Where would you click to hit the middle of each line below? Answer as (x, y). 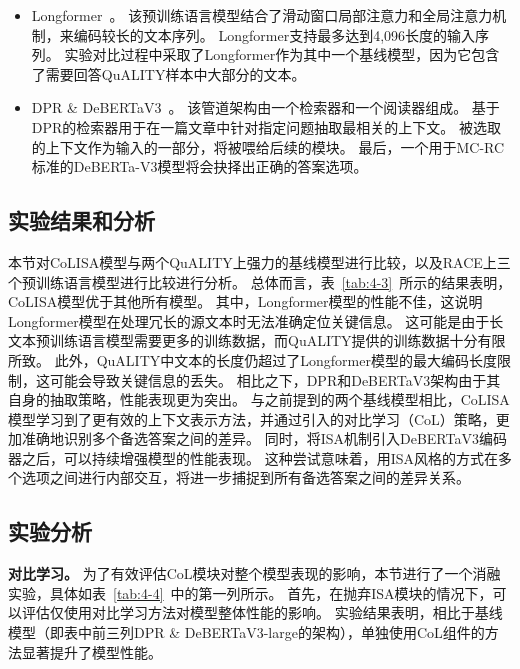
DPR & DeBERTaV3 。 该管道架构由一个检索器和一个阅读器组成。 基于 (265, 107)
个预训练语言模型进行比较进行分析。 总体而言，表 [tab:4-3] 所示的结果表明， (260, 281)
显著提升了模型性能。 (91, 651)
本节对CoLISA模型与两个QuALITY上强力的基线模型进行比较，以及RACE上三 (259, 261)
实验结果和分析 (81, 220)
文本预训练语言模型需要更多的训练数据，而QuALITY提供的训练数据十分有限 (257, 340)
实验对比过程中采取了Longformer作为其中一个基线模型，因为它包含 (282, 54)
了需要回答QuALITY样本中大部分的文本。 (168, 73)
